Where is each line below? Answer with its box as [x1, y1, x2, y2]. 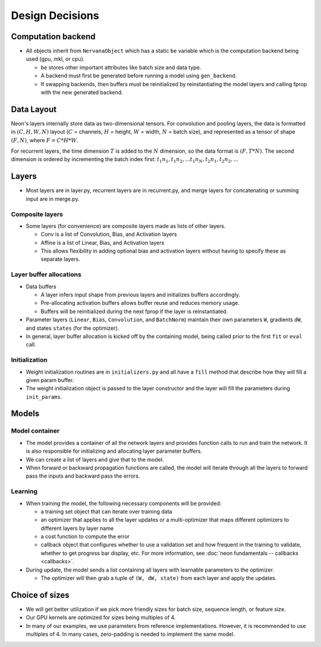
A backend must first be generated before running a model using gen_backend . [40, 72, 237, 80]
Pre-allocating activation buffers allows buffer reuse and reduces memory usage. [40, 299, 240, 307]
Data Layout [11, 104, 56, 114]
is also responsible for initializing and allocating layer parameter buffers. [26, 447, 202, 455]
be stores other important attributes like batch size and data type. [40, 64, 202, 71]
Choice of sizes [11, 590, 70, 600]
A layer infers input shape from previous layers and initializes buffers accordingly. [40, 291, 241, 298]
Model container [11, 427, 60, 435]
